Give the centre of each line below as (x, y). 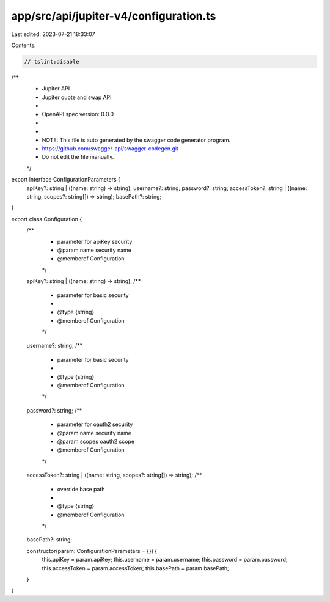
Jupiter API (56, 89)
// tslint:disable (52, 61)
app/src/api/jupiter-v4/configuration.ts (114, 16)
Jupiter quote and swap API (77, 97)
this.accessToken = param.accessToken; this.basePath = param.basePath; (135, 568)
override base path (81, 489)
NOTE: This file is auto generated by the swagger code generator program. (136, 140)
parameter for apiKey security (95, 241)
